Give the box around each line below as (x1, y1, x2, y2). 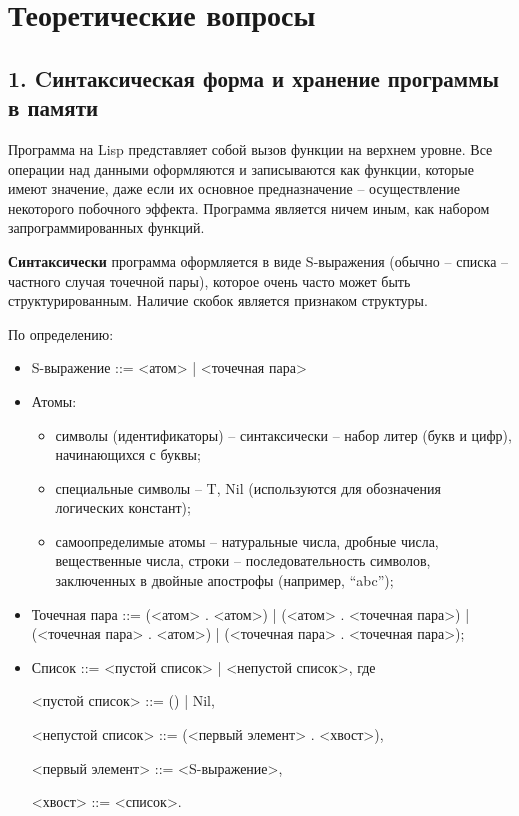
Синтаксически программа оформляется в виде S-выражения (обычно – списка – (8, 250, 509, 271)
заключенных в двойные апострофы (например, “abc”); (55, 570, 394, 591)
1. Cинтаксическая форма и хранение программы (8, 62, 499, 93)
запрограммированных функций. (8, 217, 205, 238)
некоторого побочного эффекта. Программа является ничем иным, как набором (8, 197, 490, 218)
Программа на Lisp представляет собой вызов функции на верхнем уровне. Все (8, 138, 493, 159)
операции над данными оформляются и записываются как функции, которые (8, 158, 474, 179)
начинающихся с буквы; (55, 444, 201, 465)
